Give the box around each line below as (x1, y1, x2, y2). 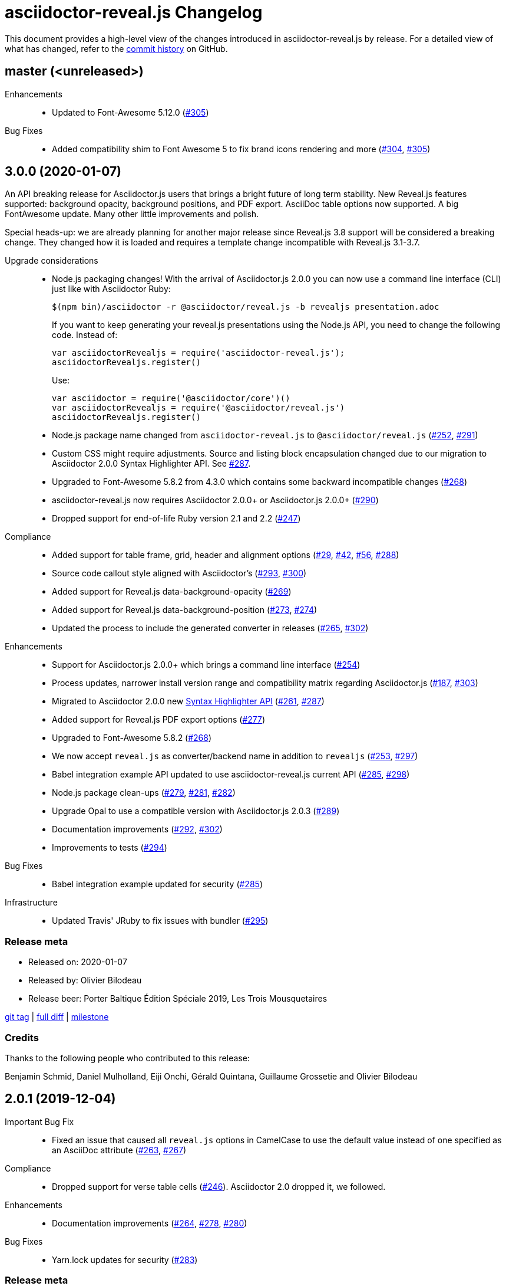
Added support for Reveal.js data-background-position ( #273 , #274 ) (52, 605, 318, 615)
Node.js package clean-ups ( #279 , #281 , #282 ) (52, 788, 236, 798)
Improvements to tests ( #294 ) (52, 842, 167, 853)
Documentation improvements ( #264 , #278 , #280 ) (52, 1218, 247, 1228)
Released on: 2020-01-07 (28, 957, 127, 967)
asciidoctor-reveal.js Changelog (5, 2, 263, 22)
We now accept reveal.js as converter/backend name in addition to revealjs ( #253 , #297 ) (52, 751, 418, 762)
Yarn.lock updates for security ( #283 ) (52, 1254, 198, 1265)
